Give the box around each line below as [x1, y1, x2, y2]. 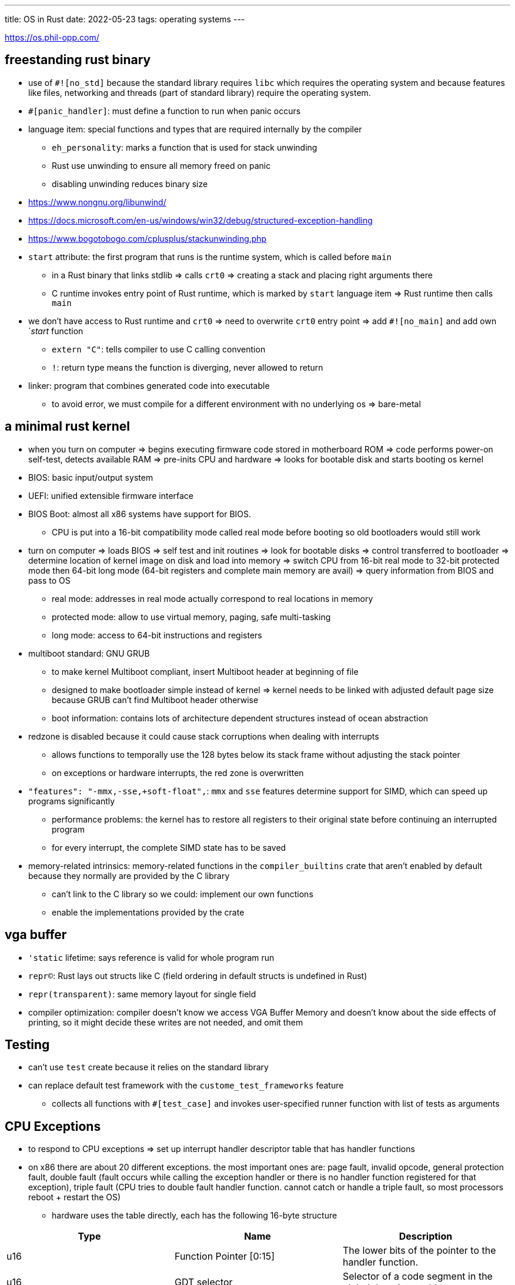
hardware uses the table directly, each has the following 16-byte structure [52, 1210, 337, 1221]
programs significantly [28, 795, 115, 806]
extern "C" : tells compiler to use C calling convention [52, 344, 266, 354]
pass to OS [28, 575, 71, 585]
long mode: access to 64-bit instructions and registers [52, 630, 262, 640]
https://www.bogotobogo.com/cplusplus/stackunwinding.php [28, 233, 267, 244]
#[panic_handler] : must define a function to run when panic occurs [28, 105, 301, 116]
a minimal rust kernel [5, 419, 131, 434]
